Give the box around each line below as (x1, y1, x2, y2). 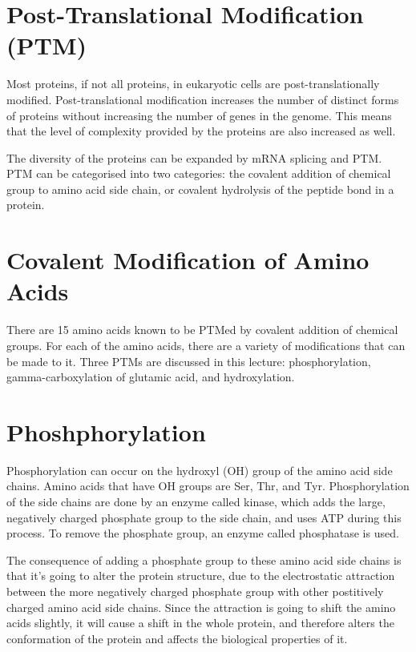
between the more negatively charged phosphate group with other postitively (6, 583, 384, 600)
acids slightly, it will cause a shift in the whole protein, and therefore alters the (6, 614, 394, 631)
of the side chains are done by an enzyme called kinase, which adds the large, (6, 493, 386, 510)
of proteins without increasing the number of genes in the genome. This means (6, 107, 392, 123)
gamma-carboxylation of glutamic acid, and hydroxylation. (6, 368, 295, 385)
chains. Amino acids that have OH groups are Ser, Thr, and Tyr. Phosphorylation (6, 477, 410, 494)
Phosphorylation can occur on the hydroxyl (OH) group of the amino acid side (6, 461, 393, 478)
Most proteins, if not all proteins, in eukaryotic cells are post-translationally (6, 75, 380, 92)
